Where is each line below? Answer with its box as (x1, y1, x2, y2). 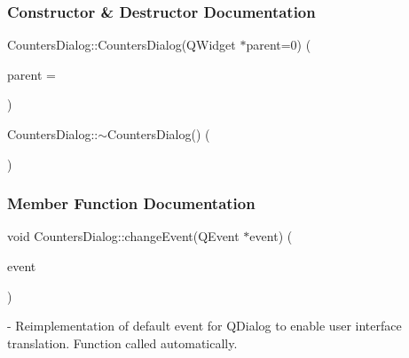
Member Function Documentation (7, 192, 256, 214)
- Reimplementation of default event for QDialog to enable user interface (7, 316, 402, 335)
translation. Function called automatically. (7, 333, 238, 352)
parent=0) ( (246, 35, 311, 54)
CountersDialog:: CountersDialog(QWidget (7, 35, 236, 54)
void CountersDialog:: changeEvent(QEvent (7, 227, 240, 245)
